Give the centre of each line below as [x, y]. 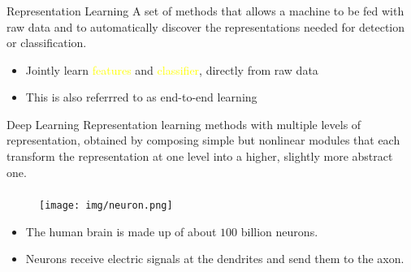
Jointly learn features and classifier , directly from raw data [172, 69]
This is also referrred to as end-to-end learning [141, 97]
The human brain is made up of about [121, 231]
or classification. [47, 43]
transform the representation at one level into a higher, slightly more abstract [200, 156]
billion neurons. [279, 231]
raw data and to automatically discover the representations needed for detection [206, 26]
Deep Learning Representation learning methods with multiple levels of [184, 124]
